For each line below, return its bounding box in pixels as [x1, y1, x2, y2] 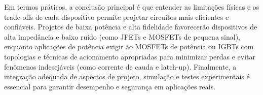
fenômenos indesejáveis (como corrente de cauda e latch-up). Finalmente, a [4, 61, 237, 72]
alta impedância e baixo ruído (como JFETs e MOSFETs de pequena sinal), [4, 31, 240, 42]
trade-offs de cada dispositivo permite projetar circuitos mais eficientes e [4, 11, 229, 22]
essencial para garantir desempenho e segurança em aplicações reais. [4, 81, 216, 91]
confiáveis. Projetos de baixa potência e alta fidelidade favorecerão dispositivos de [4, 21, 257, 32]
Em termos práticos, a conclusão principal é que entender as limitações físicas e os [4, 2, 259, 12]
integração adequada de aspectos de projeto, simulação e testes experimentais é [4, 71, 250, 82]
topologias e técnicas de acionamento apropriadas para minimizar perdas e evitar [4, 51, 255, 61]
